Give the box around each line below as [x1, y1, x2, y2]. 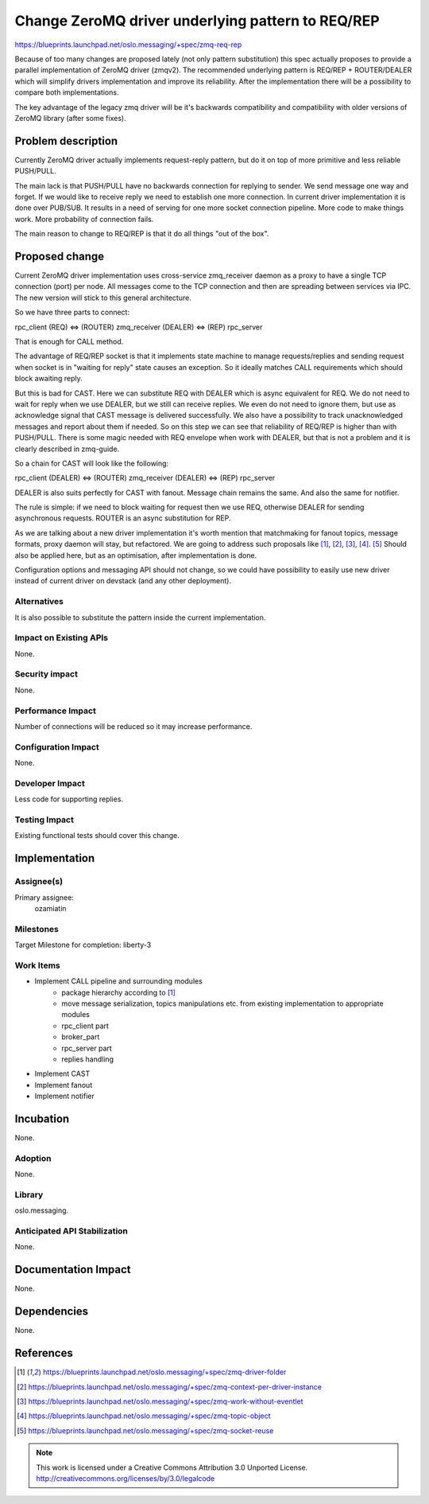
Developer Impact [14, 777, 85, 789]
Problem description [14, 134, 118, 147]
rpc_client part [61, 1021, 109, 1031]
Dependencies [14, 1305, 89, 1319]
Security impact [14, 668, 79, 680]
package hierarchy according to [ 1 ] [61, 988, 176, 997]
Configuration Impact [14, 741, 99, 752]
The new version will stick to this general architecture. [14, 293, 192, 302]
